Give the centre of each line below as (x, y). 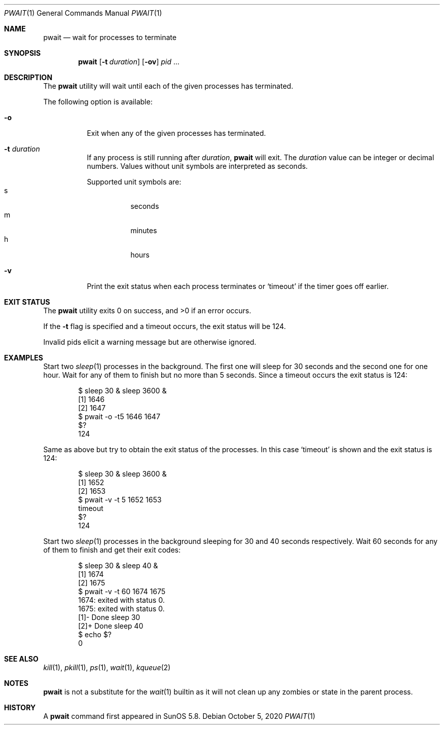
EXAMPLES (24, 358)
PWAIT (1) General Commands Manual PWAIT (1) (83, 13)
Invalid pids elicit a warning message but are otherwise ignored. (150, 342)
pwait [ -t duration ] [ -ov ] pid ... (129, 62)
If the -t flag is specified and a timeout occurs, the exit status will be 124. (164, 326)
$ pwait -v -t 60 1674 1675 (122, 591)
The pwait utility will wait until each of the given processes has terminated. (168, 86)
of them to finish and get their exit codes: (112, 550)
